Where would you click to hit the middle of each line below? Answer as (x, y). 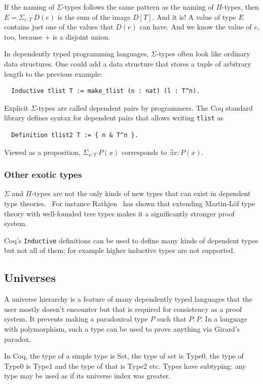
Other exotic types (43, 174)
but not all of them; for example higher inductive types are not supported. (120, 250)
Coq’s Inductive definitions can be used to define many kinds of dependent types (131, 240)
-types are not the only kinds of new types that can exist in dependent (141, 193)
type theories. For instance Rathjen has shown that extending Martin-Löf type (130, 203)
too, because (23, 36)
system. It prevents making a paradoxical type (76, 319)
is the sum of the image (94, 17)
